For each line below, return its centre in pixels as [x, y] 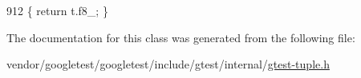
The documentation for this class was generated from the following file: [181, 37]
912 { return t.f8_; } [57, 10]
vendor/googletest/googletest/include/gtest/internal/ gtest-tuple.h [168, 64]
